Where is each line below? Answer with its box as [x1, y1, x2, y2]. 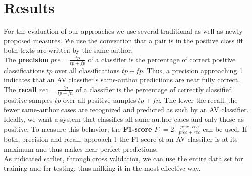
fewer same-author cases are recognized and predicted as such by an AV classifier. [4, 104, 249, 115]
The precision [4, 54, 49, 64]
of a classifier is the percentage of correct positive [88, 54, 236, 64]
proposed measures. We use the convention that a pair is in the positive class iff [4, 35, 243, 45]
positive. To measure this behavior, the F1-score [4, 123, 152, 134]
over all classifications [55, 65, 120, 75]
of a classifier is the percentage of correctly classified [75, 84, 232, 94]
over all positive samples [63, 95, 136, 105]
